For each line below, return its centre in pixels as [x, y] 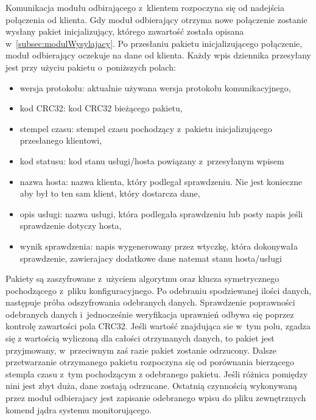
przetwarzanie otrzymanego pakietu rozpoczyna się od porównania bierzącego [150, 362]
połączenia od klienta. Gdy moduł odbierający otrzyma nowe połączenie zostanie [156, 19]
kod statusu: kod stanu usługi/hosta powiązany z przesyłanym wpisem [152, 160]
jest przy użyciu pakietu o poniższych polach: [91, 67]
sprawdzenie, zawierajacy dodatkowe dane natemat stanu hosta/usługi [151, 258]
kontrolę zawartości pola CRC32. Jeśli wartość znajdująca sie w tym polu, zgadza [158, 326]
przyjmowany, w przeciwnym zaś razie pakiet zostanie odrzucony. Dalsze [141, 350]
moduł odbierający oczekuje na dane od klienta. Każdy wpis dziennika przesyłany [159, 55]
